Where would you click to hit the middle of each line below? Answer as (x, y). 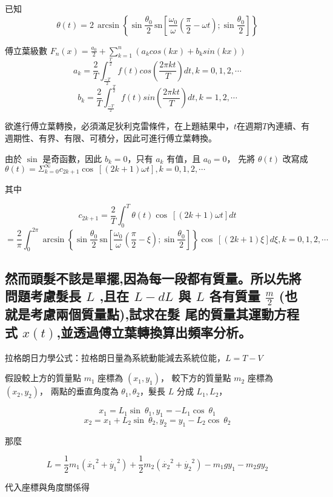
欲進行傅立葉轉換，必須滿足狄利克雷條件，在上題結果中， (119, 126)
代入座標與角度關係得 (47, 487)
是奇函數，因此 (72, 158)
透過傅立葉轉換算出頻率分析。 (163, 332)
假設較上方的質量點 (43, 378)
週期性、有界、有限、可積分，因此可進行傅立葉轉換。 (111, 138)
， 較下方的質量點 (196, 378)
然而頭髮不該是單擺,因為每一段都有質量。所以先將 (153, 278)
